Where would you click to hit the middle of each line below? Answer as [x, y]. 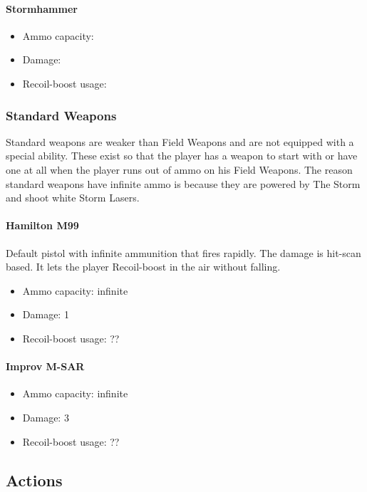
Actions [34, 480]
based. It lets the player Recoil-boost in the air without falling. [143, 267]
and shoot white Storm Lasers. [73, 198]
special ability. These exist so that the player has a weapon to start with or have [182, 156]
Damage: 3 [46, 417]
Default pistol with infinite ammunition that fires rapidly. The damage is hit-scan [183, 252]
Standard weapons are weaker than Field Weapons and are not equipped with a [180, 141]
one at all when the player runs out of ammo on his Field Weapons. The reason [179, 169]
